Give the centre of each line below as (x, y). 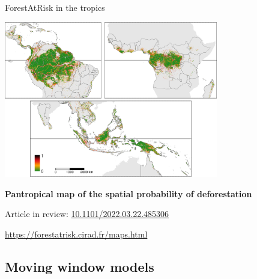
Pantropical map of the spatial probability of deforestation (128, 193)
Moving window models (80, 266)
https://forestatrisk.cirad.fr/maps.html (76, 234)
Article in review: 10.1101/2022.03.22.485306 (87, 214)
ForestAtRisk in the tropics (55, 7)
